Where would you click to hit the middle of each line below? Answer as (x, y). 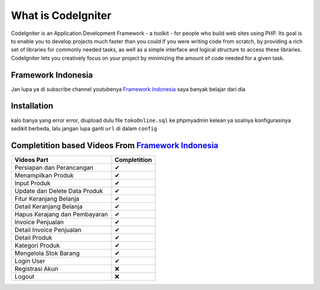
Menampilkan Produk (44, 175)
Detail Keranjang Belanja (49, 206)
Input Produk (33, 183)
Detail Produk (33, 237)
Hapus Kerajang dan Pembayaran (61, 214)
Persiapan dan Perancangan (54, 167)
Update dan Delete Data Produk (59, 191)
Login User (30, 261)
